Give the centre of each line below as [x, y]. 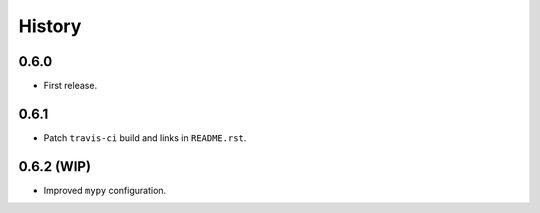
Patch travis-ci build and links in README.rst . [145, 137]
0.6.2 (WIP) [55, 166]
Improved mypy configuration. [105, 190]
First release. [70, 86]
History [50, 26]
